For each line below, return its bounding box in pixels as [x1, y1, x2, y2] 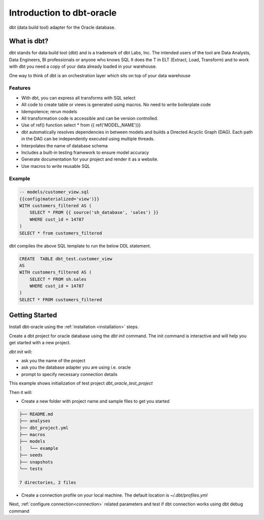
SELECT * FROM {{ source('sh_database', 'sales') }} [29, 210, 159, 215]
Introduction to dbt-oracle [9, 7, 117, 18]
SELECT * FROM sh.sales [29, 276, 87, 282]
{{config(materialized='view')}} [19, 196, 100, 202]
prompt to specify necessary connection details [21, 371, 118, 377]
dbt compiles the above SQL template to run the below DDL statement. [9, 243, 152, 249]
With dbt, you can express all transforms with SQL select [21, 95, 136, 101]
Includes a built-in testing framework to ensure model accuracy [21, 149, 149, 155]
